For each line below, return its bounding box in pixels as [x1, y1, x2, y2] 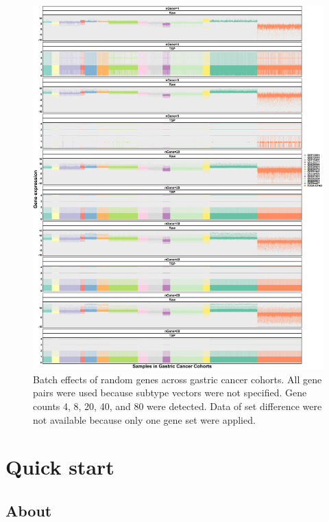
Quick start [5, 453, 114, 481]
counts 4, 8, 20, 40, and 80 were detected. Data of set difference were [33, 398, 322, 413]
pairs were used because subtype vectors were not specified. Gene [33, 385, 307, 400]
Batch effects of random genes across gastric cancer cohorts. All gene [33, 372, 322, 386]
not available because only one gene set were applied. [33, 412, 256, 427]
